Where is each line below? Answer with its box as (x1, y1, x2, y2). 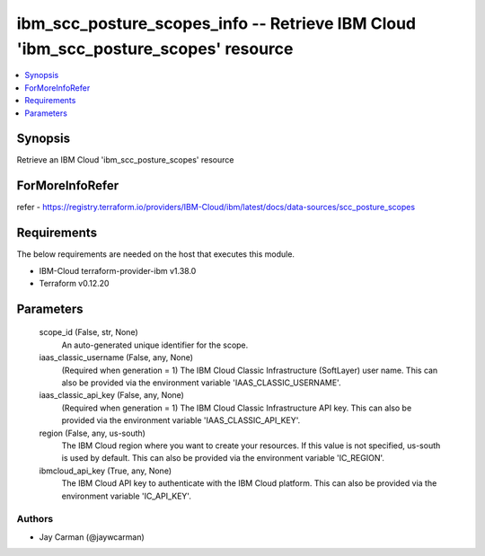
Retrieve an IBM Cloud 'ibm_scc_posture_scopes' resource (16, 154, 234, 165)
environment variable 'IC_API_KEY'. (61, 490, 192, 501)
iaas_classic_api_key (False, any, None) (39, 390, 184, 401)
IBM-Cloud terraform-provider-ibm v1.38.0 (39, 265, 197, 276)
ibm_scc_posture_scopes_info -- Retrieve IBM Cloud (16, 13, 417, 33)
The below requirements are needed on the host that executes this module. (16, 249, 295, 260)
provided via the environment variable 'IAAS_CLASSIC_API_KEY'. (61, 415, 301, 426)
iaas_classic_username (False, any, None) (39, 352, 193, 363)
